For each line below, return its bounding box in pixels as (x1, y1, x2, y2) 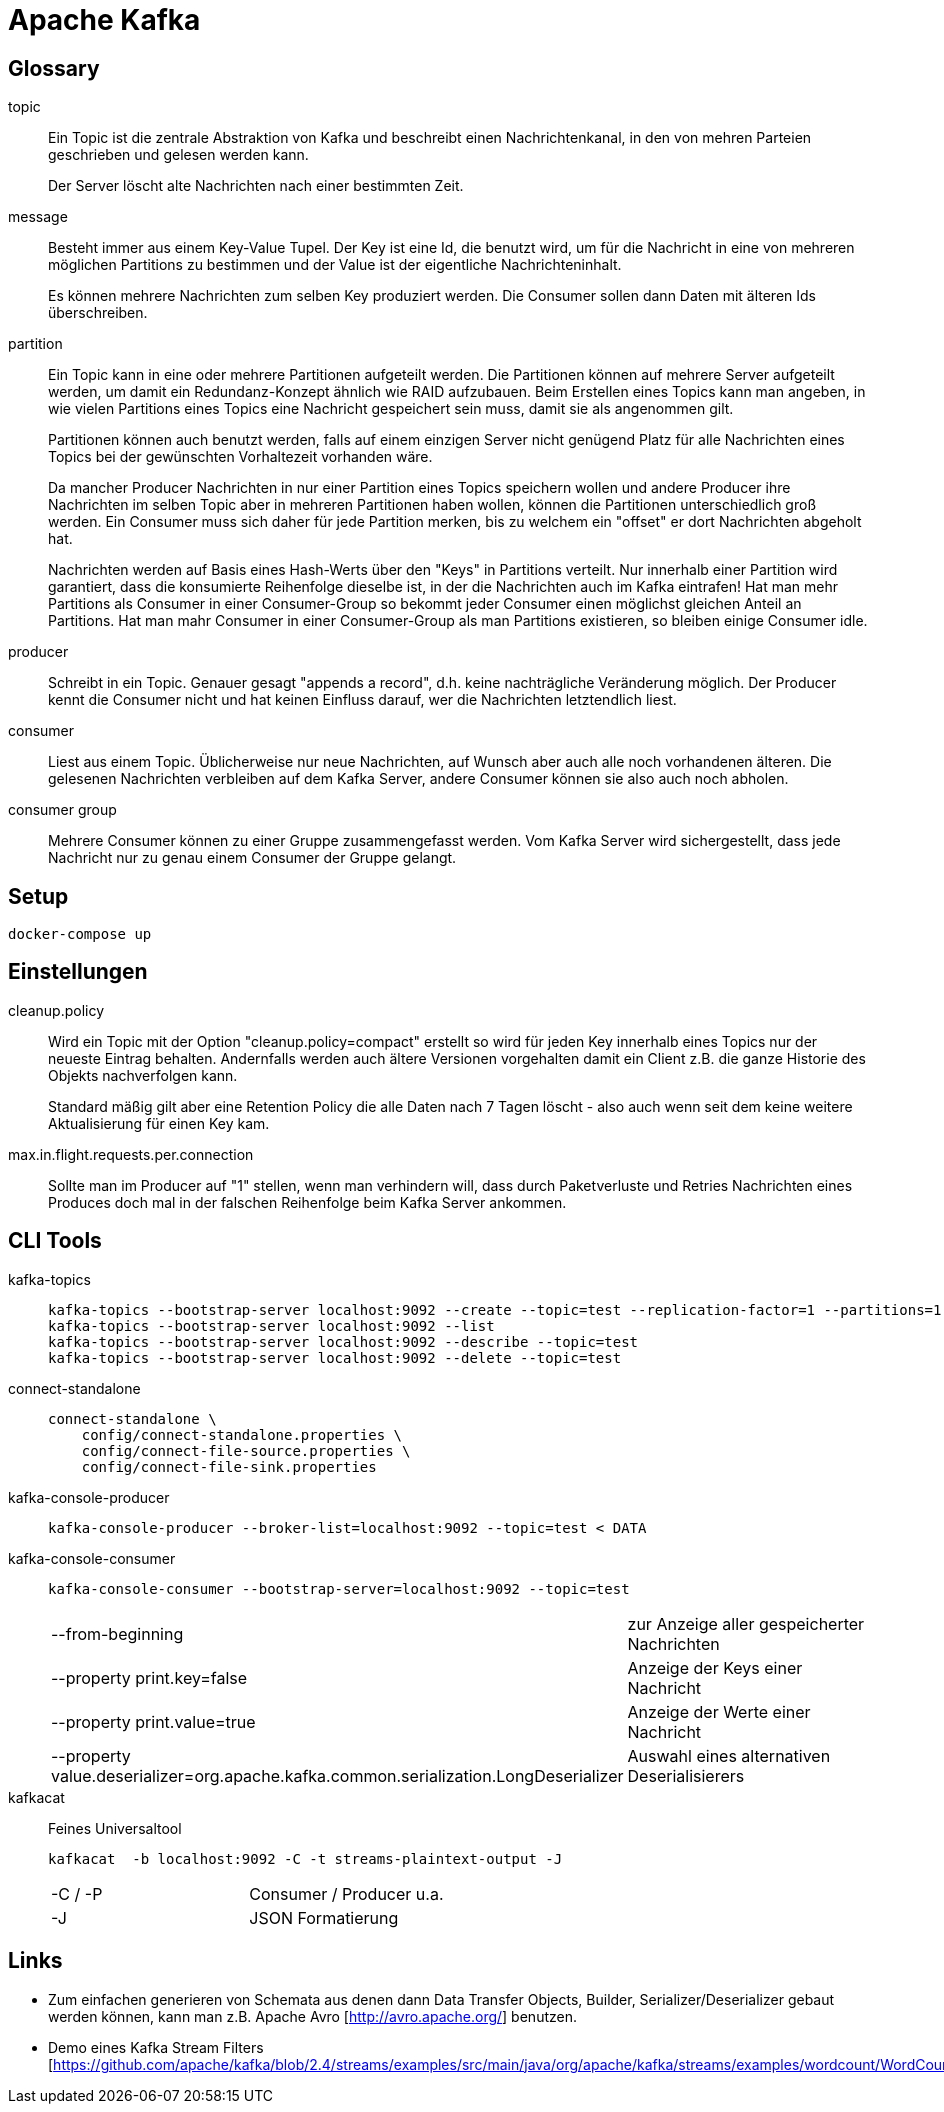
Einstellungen (8, 959, 148, 985)
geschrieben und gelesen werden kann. (48, 146, 309, 164)
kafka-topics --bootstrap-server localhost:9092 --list (48, 1317, 495, 1334)
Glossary (8, 55, 100, 81)
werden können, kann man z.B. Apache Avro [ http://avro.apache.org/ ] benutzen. (48, 2007, 577, 2025)
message (8, 208, 68, 226)
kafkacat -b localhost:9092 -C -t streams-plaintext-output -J (48, 1850, 563, 1867)
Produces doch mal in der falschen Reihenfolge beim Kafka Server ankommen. (48, 1193, 567, 1211)
